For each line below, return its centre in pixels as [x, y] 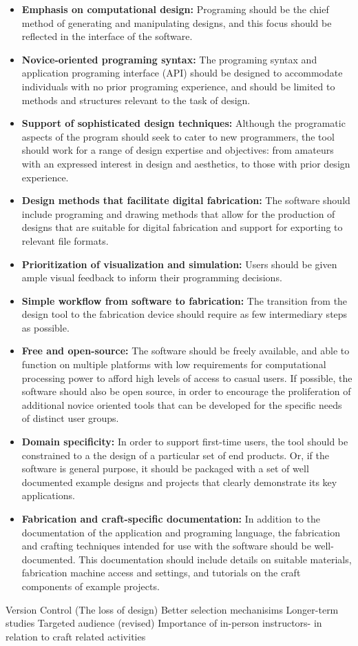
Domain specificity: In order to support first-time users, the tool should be [185, 442]
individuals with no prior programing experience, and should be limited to [178, 86]
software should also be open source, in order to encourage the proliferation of [186, 391]
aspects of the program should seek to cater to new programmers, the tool [178, 136]
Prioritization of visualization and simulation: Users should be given [179, 264]
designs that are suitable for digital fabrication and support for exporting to [182, 227]
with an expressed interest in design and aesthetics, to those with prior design [186, 163]
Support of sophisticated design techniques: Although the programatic [183, 123]
